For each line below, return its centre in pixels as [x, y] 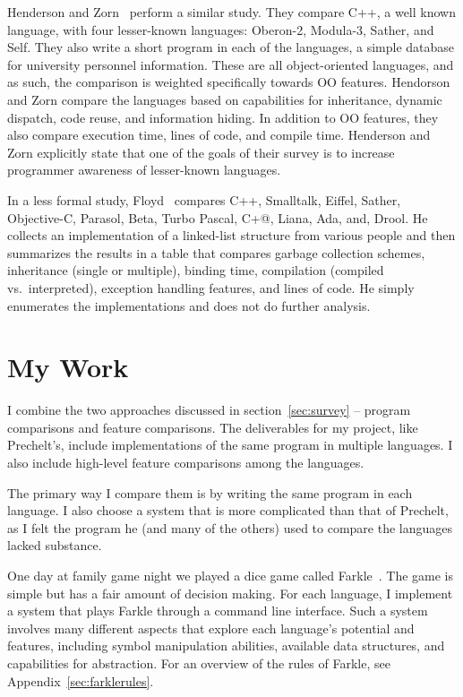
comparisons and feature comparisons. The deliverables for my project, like [213, 427]
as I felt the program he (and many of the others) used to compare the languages [230, 527]
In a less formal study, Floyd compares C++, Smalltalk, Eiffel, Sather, [204, 199]
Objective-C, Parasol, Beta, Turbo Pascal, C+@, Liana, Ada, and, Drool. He [218, 217]
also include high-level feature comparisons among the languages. [186, 462]
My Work [68, 367]
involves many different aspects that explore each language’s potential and [211, 628]
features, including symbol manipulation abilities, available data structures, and [226, 645]
